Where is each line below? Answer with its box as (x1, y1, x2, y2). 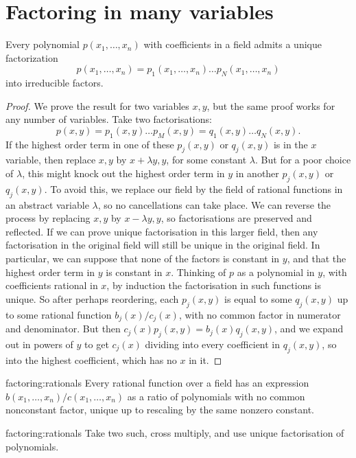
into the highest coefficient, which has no (5, 352, 177, 367)
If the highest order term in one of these (5, 137, 174, 151)
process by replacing (5, 211, 91, 225)
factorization (5, 50, 58, 65)
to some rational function (5, 307, 112, 321)
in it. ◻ (189, 352, 222, 367)
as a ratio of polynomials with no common (127, 389, 305, 403)
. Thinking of (171, 264, 226, 279)
